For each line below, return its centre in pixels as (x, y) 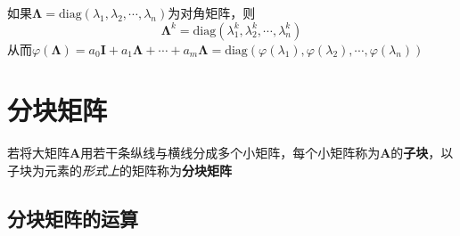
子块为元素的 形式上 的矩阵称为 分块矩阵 (119, 170)
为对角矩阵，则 (212, 12)
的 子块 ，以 (422, 153)
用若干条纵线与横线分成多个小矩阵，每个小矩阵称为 (230, 153)
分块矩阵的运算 (73, 218)
